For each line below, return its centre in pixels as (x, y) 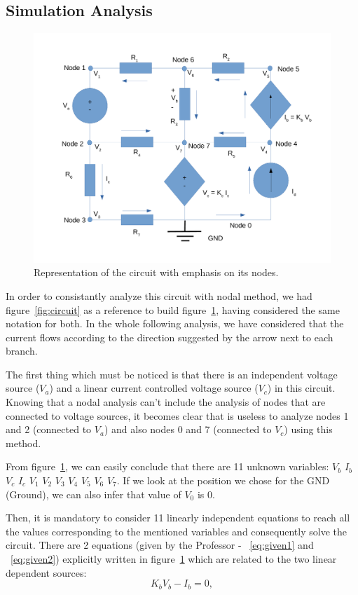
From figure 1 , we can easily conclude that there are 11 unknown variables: (167, 466)
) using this (308, 429)
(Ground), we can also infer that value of (94, 494)
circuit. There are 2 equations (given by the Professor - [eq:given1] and (160, 545)
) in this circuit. (301, 388)
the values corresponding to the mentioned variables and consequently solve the (176, 531)
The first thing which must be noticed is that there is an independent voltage (172, 374)
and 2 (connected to (49, 429)
